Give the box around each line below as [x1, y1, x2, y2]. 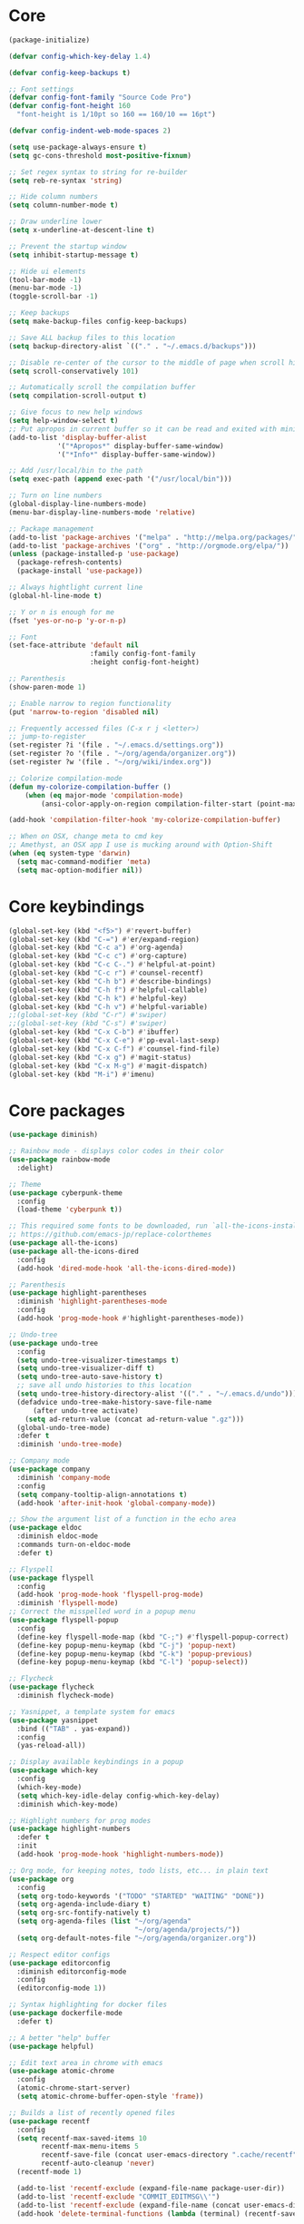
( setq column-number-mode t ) [8, 201, 119, 210]
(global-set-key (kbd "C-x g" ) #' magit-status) [8, 1053, 192, 1062]
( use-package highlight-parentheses [8, 1288, 147, 1298]
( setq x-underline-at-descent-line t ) [8, 226, 155, 235]
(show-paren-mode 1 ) [8, 682, 87, 691]
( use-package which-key [8, 1766, 99, 1775]
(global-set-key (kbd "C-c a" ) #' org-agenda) [8, 943, 183, 953]
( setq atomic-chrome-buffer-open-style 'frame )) [16, 2092, 204, 2102]
